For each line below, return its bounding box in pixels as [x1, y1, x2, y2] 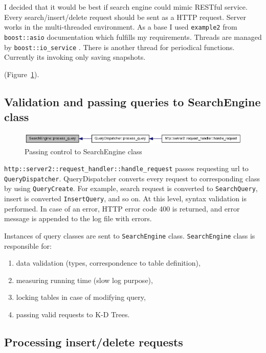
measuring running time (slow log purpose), [16, 274, 153, 285]
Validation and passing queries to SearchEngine [4, 93, 261, 109]
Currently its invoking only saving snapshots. [4, 52, 146, 62]
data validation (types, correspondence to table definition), [16, 257, 201, 268]
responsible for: [4, 240, 52, 251]
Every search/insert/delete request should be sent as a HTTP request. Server [4, 11, 246, 22]
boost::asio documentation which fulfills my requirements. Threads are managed [4, 31, 262, 42]
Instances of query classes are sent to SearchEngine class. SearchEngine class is [4, 230, 255, 241]
